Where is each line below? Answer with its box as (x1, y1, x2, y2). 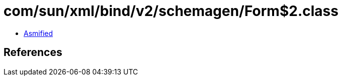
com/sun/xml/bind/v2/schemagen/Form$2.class (4, 2, 338, 19)
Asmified (24, 28, 53, 37)
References (4, 46, 62, 59)
